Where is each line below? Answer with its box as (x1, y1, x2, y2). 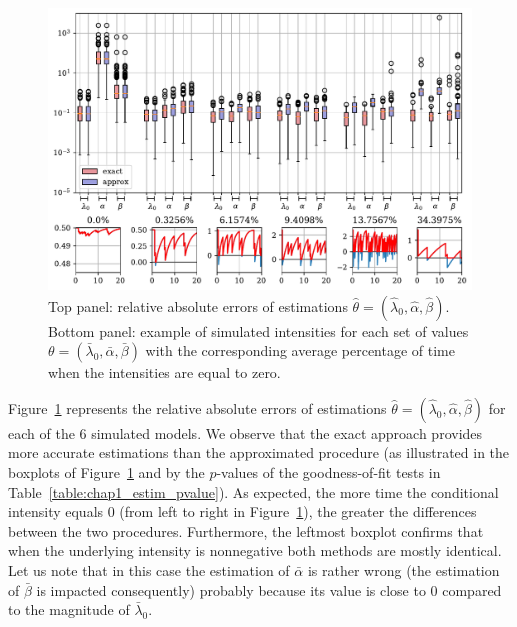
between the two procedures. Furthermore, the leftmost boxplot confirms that (8, 520, 484, 541)
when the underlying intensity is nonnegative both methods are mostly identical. (8, 540, 502, 561)
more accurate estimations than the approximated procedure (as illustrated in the (8, 442, 510, 463)
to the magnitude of (8, 599, 130, 620)
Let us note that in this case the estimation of (8, 559, 290, 580)
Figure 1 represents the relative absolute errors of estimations (8, 397, 387, 418)
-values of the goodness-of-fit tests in (216, 461, 441, 482)
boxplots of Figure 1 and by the (8, 461, 205, 482)
